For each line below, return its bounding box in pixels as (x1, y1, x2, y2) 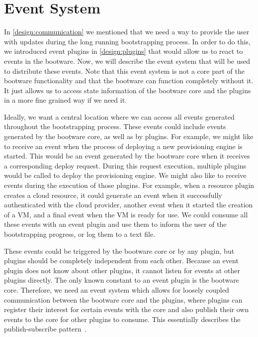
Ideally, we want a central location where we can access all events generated (4, 111, 235, 122)
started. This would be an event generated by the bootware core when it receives (4, 151, 250, 161)
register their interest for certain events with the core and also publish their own (4, 304, 249, 315)
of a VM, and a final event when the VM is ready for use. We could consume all (4, 209, 248, 219)
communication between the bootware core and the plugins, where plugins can (4, 294, 243, 305)
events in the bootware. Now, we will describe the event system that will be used (4, 55, 251, 66)
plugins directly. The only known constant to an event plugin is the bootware (4, 275, 239, 285)
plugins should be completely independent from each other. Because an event (4, 255, 239, 266)
